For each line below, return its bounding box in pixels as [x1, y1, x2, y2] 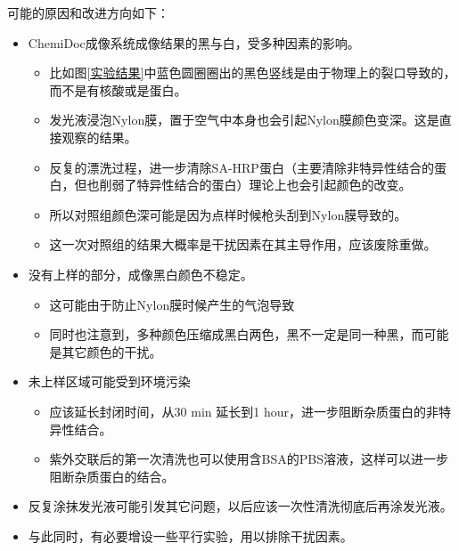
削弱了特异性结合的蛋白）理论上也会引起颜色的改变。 [99, 175, 412, 194]
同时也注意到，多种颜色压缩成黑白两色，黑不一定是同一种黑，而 [49, 325, 424, 344]
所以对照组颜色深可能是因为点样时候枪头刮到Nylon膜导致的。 [49, 205, 407, 223]
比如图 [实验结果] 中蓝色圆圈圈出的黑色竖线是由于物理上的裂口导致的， [49, 63, 456, 82]
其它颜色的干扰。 [61, 342, 162, 361]
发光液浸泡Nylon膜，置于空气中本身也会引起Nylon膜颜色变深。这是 [49, 110, 439, 129]
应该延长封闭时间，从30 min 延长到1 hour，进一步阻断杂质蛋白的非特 [49, 401, 451, 420]
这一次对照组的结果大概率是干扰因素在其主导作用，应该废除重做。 [49, 235, 437, 254]
